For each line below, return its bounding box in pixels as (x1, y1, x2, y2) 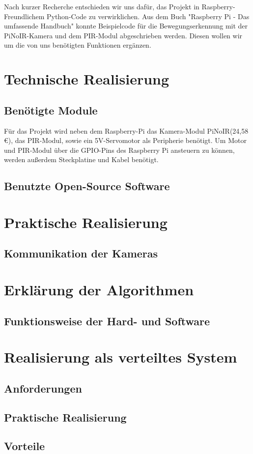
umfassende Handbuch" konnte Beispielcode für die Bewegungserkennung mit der (4, 21, 248, 31)
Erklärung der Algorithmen (4, 280, 194, 300)
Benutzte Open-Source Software (4, 178, 170, 194)
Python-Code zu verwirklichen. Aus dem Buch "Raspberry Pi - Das (46, 11, 250, 21)
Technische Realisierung (4, 69, 169, 89)
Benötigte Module (4, 102, 98, 117)
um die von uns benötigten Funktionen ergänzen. (4, 40, 151, 50)
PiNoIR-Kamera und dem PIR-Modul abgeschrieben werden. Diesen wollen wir (4, 30, 243, 40)
